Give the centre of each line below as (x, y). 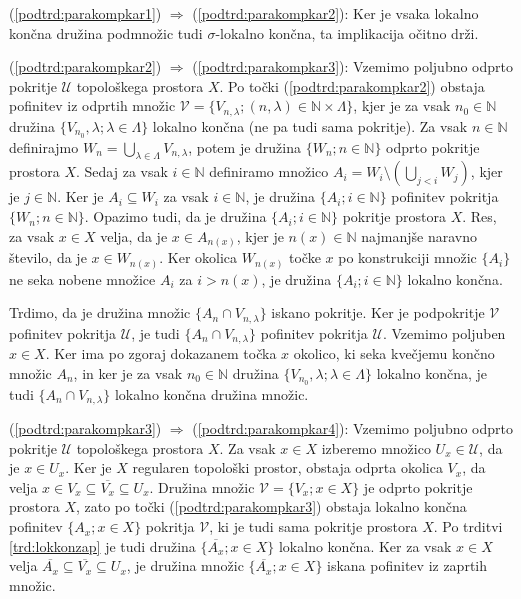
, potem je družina (244, 146)
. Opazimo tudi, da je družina (175, 216)
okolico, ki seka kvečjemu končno (394, 353)
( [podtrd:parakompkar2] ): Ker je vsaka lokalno (335, 13)
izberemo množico (376, 447)
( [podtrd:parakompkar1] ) (85, 13)
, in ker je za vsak (128, 372)
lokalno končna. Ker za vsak (365, 545)
